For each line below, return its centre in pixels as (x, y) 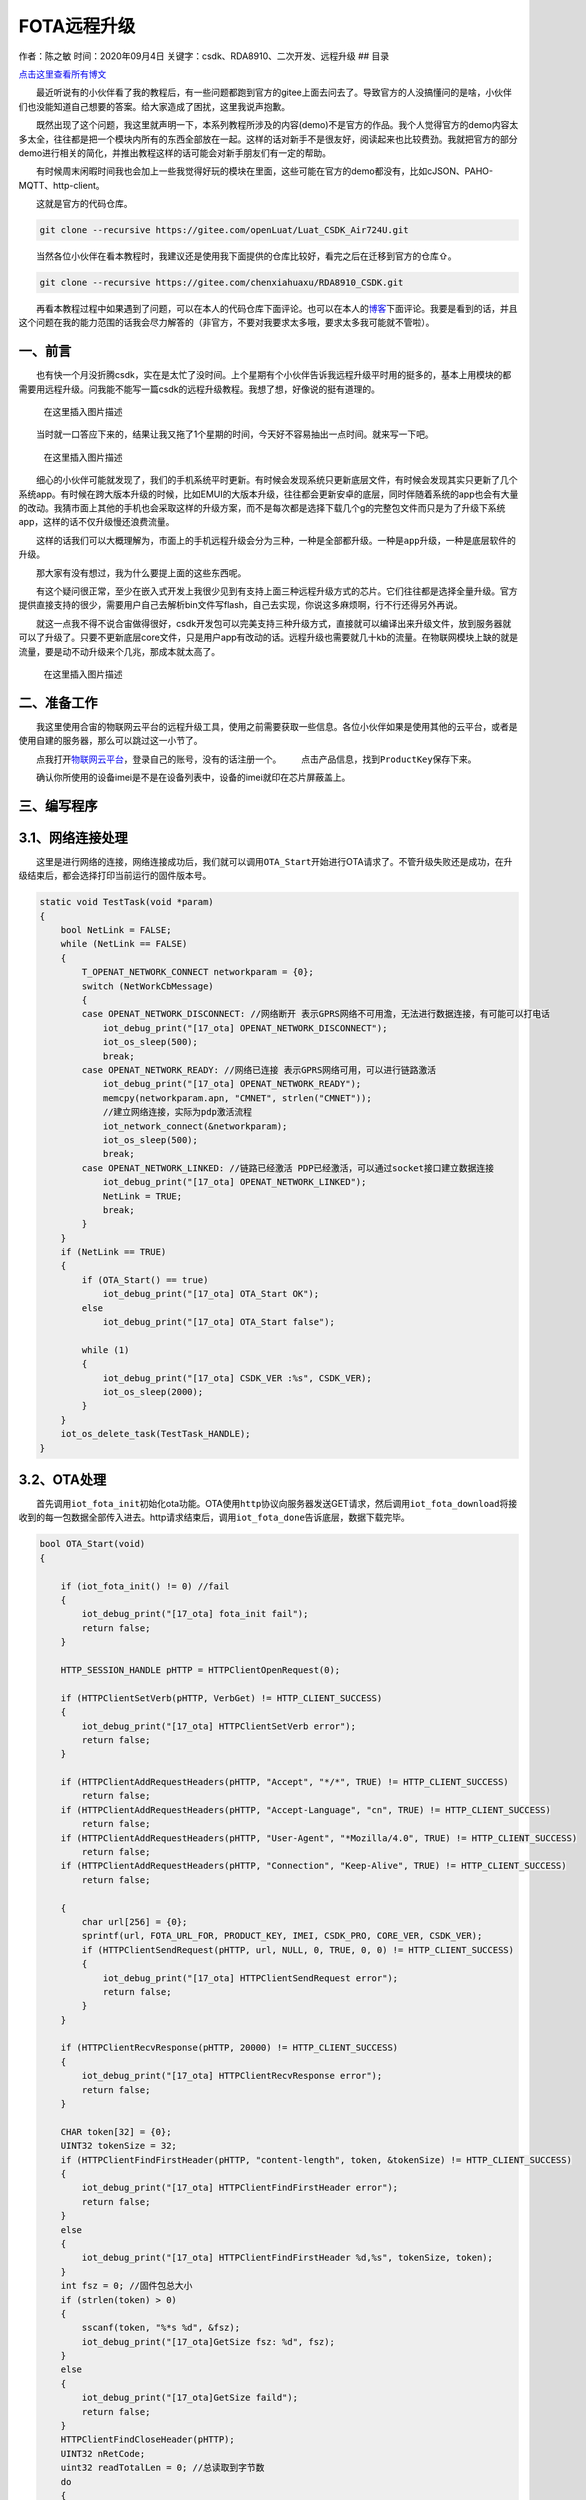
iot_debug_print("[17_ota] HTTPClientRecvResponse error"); (232, 2076)
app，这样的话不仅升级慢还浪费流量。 (96, 522)
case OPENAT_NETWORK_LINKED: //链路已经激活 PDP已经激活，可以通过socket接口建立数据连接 (288, 1168)
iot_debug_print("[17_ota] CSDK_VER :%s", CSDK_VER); (237, 1378)
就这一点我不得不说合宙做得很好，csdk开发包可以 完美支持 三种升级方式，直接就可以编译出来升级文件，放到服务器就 (274, 623)
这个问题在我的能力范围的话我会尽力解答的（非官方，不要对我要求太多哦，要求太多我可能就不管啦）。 (226, 322)
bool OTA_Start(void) (92, 1544)
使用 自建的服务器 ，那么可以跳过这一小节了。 (110, 741)
